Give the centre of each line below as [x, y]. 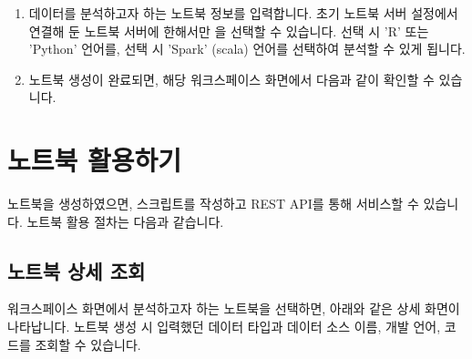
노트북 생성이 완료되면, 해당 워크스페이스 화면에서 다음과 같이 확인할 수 [231, 79]
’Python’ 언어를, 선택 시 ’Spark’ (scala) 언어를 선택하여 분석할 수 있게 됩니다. [247, 49]
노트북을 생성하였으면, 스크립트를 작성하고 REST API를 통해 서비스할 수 [213, 204]
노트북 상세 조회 [77, 270]
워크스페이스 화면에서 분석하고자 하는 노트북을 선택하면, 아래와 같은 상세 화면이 [234, 308]
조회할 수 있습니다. [88, 344]
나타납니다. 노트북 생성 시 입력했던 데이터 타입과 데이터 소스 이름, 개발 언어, [224, 327]
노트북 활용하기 [95, 160]
